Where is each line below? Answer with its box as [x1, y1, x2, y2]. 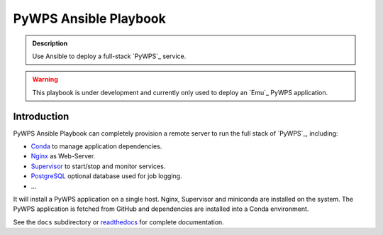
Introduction [13, 110, 70, 122]
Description [32, 39, 68, 48]
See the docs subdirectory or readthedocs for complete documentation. [13, 217, 225, 226]
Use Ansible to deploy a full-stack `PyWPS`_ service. [32, 52, 187, 60]
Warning [32, 75, 58, 84]
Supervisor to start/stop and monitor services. [30, 162, 166, 170]
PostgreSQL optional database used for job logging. [30, 172, 182, 180]
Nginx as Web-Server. [30, 152, 96, 160]
